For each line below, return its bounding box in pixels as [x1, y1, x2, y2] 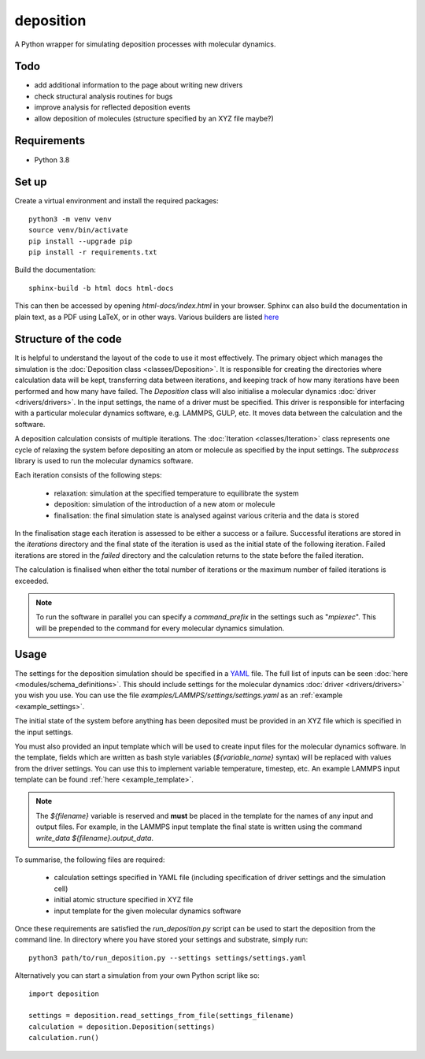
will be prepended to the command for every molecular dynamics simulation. [35, 623, 285, 633]
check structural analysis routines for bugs [34, 91, 173, 101]
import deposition [28, 989, 100, 998]
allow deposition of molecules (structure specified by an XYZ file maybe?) [34, 113, 275, 123]
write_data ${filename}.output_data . [35, 833, 153, 842]
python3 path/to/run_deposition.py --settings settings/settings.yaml [28, 953, 307, 962]
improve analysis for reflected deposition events [34, 102, 190, 112]
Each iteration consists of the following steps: [14, 470, 162, 480]
